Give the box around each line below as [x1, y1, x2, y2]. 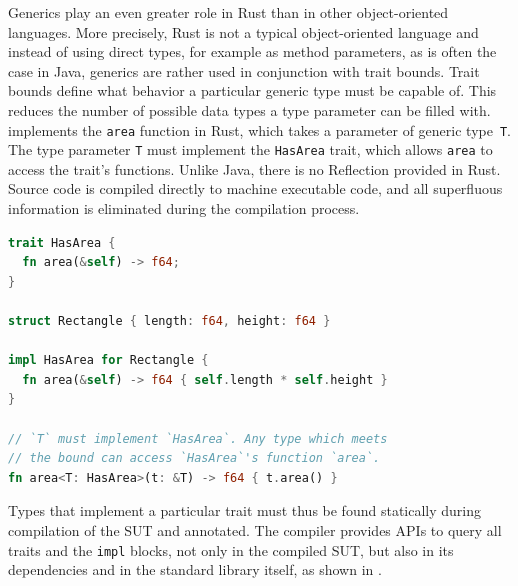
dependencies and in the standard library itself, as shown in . [8, 559, 382, 580]
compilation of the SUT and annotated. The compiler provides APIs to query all [8, 519, 502, 540]
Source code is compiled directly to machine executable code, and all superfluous [8, 178, 503, 199]
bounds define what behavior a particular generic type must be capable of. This [8, 80, 497, 101]
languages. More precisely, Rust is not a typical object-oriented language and [8, 21, 479, 42]
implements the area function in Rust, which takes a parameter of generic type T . [8, 119, 512, 140]
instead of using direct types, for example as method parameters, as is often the [8, 41, 497, 62]
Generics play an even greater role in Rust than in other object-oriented [8, 2, 449, 22]
